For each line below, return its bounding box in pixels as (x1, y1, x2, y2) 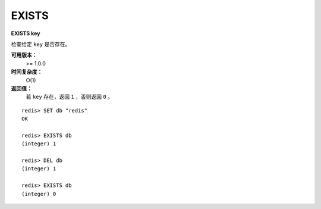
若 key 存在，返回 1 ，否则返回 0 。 (26, 93, 113, 101)
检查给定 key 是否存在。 (11, 40, 71, 48)
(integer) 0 (21, 191, 56, 197)
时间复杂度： (11, 68, 43, 76)
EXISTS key (11, 30, 40, 37)
